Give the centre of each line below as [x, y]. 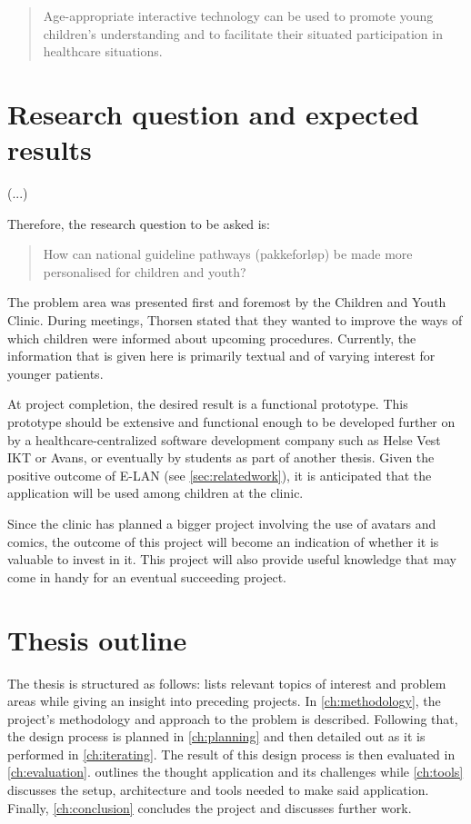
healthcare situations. [103, 51]
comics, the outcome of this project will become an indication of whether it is [223, 541]
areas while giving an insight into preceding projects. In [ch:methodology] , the [224, 701]
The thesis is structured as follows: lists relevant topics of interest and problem [227, 683]
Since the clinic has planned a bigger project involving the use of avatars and [222, 523]
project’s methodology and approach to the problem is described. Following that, [233, 718]
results [50, 149]
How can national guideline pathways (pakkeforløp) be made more [228, 254]
